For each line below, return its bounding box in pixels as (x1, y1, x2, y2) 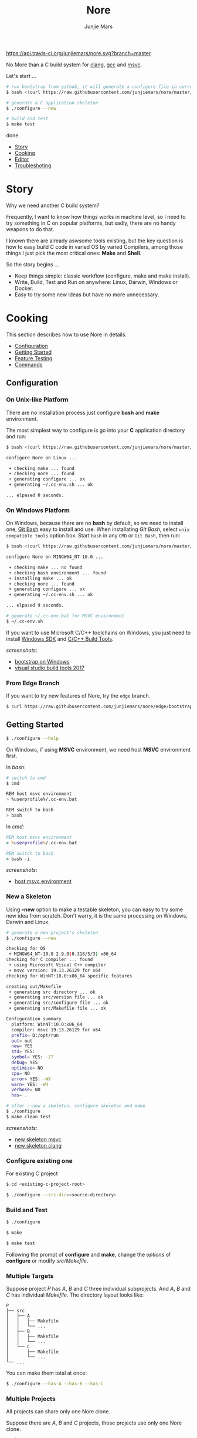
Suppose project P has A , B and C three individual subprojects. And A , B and (6, 1285, 191, 1292)
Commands (14, 361, 43, 368)
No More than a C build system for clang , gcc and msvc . (6, 61, 142, 68)
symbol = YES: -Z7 (11, 1054, 54, 1060)
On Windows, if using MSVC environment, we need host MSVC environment (6, 746, 191, 753)
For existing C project (6, 1170, 58, 1177)
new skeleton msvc (14, 1136, 62, 1143)
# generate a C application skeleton (6, 100, 98, 106)
